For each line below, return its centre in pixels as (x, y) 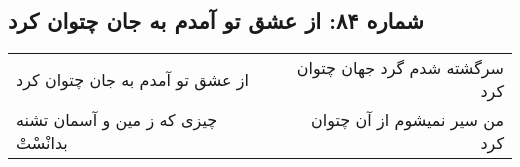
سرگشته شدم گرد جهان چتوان (400, 68)
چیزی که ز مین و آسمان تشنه (117, 120)
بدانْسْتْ (42, 143)
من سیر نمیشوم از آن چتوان (407, 120)
